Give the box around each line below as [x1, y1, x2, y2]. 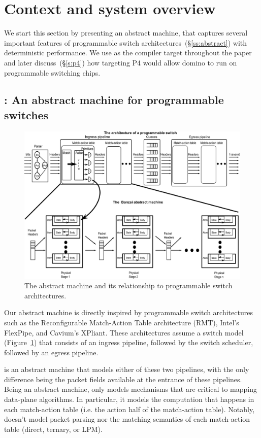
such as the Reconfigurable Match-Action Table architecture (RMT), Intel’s [4, 317, 239, 327]
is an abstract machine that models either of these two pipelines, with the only [4, 364, 249, 375]
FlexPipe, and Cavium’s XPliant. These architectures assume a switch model [4, 327, 244, 338]
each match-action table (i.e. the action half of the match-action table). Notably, [4, 403, 255, 414]
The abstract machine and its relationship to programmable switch [24, 280, 233, 291]
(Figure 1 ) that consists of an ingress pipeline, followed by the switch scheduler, [4, 337, 253, 348]
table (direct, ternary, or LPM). [4, 423, 103, 434]
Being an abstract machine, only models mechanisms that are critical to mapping [4, 384, 257, 394]
